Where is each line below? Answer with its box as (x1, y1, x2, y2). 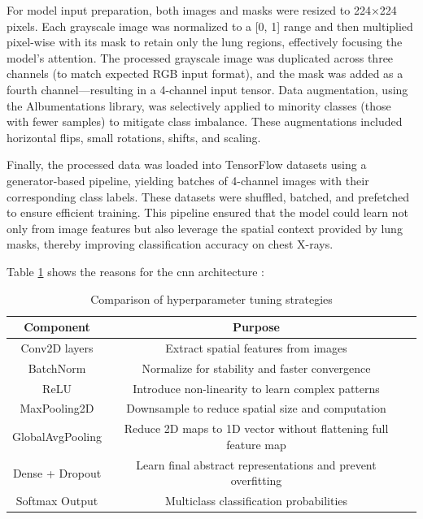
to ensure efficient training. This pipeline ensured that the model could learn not (7, 204, 408, 221)
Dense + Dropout (12, 464, 102, 481)
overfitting (230, 472, 282, 489)
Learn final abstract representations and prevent (136, 456, 377, 473)
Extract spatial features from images (165, 339, 347, 356)
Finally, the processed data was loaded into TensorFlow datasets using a (7, 156, 367, 173)
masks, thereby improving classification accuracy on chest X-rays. (7, 236, 334, 253)
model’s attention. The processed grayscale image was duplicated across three (7, 49, 394, 66)
